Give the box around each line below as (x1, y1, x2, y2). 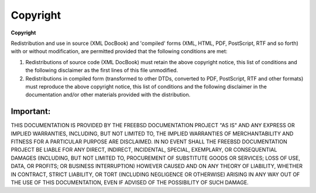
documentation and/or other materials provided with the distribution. (25, 91, 191, 99)
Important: (11, 107, 51, 117)
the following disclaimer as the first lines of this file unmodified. (25, 67, 178, 74)
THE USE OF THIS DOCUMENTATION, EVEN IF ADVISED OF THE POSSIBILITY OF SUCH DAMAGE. (11, 178, 249, 186)
